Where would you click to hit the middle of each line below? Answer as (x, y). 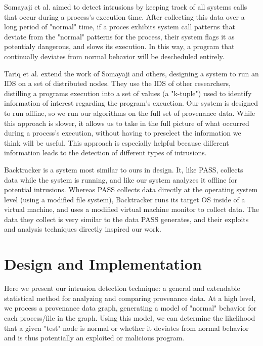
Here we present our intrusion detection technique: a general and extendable (122, 288)
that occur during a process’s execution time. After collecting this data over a (124, 16)
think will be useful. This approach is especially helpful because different (117, 142)
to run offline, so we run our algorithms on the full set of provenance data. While (130, 113)
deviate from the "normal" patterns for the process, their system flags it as (119, 36)
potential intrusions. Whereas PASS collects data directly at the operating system (131, 189)
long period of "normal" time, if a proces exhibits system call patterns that (120, 27)
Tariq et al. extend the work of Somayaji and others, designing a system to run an (131, 73)
